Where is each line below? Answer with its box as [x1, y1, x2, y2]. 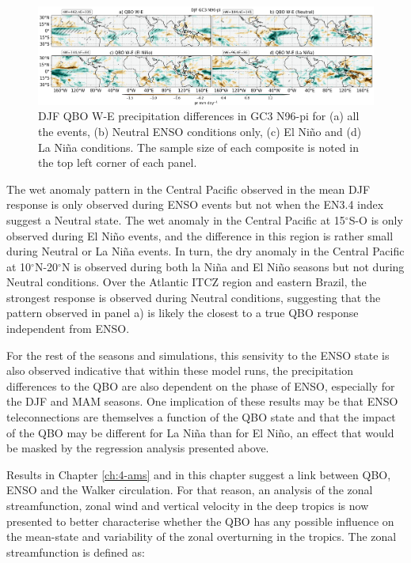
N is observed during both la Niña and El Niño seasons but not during [61, 258, 405, 274]
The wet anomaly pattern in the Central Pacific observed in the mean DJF [6, 180, 371, 197]
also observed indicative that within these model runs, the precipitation [6, 362, 353, 379]
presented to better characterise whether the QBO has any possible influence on [6, 512, 394, 529]
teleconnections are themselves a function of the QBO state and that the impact [6, 409, 396, 425]
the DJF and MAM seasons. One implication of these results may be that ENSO [6, 393, 398, 410]
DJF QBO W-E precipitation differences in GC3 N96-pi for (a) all [38, 108, 360, 124]
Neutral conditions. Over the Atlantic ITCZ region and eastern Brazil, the [6, 274, 367, 290]
